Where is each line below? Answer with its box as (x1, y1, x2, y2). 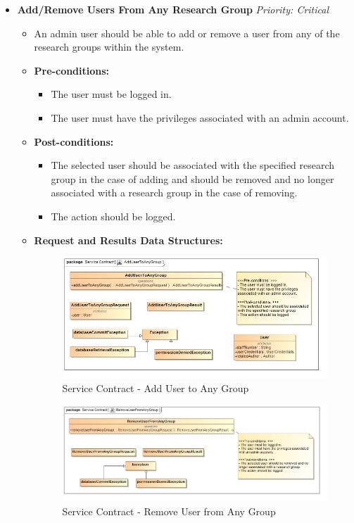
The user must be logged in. (51, 87, 172, 101)
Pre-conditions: (34, 63, 110, 77)
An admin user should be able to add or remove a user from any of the (34, 25, 340, 40)
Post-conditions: (34, 134, 114, 149)
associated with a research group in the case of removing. (51, 185, 298, 200)
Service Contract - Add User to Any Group (62, 381, 249, 396)
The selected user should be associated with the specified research (51, 158, 335, 172)
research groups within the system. (34, 39, 184, 54)
